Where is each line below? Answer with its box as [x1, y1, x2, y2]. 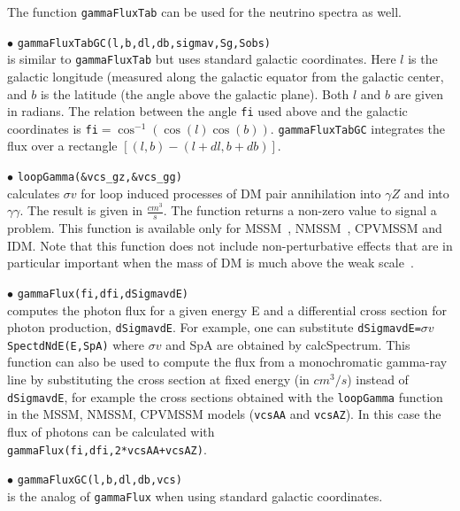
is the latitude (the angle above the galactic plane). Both [40, 84, 349, 103]
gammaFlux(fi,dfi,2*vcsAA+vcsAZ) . [7, 439, 207, 458]
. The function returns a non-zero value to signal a [163, 201, 437, 220]
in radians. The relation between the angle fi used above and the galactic [7, 102, 408, 120]
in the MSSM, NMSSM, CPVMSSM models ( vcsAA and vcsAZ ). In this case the [7, 405, 441, 423]
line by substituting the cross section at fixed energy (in [7, 370, 310, 389]
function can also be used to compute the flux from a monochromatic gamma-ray [7, 352, 448, 371]
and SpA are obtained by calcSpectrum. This [165, 335, 410, 353]
